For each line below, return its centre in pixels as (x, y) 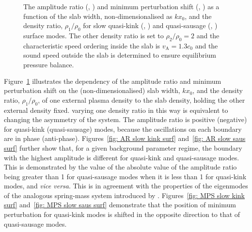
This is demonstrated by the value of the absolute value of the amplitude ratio (120, 167)
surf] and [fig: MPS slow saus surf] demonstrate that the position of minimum (120, 205)
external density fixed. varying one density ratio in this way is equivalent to (116, 110)
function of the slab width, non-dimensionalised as (98, 16)
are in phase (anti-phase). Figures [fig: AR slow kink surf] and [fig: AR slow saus (125, 138)
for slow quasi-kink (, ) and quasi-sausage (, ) (150, 25)
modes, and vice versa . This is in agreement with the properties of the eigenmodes (126, 186)
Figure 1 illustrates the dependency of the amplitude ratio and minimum (113, 81)
